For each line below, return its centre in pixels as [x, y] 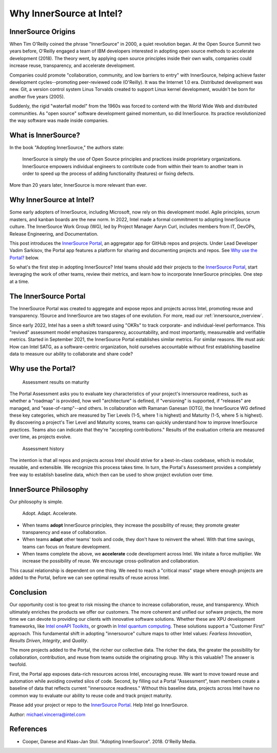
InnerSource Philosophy [49, 489]
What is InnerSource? [45, 135]
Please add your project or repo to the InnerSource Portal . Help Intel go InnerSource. [99, 705]
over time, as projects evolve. [41, 437]
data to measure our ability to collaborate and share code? [71, 354]
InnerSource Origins [42, 32]
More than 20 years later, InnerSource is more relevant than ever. [78, 185]
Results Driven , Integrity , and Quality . [49, 641]
